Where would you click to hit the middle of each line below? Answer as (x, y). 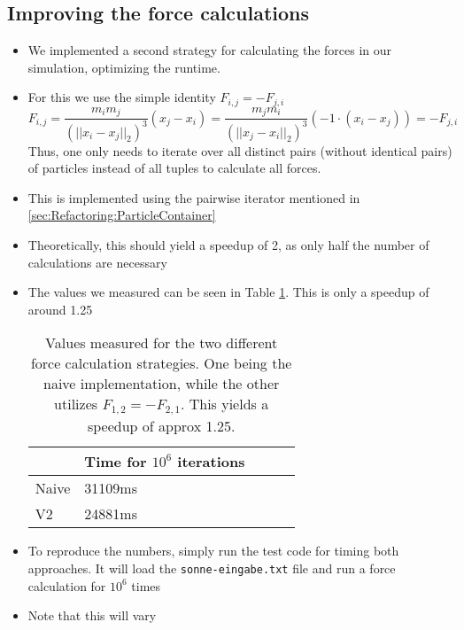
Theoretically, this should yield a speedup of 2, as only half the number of (228, 245)
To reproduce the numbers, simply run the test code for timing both (213, 551)
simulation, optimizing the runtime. (124, 67)
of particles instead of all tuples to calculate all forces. (174, 168)
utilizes (76, 404)
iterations (211, 462)
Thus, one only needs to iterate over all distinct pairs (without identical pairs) (240, 150)
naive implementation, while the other (162, 384)
